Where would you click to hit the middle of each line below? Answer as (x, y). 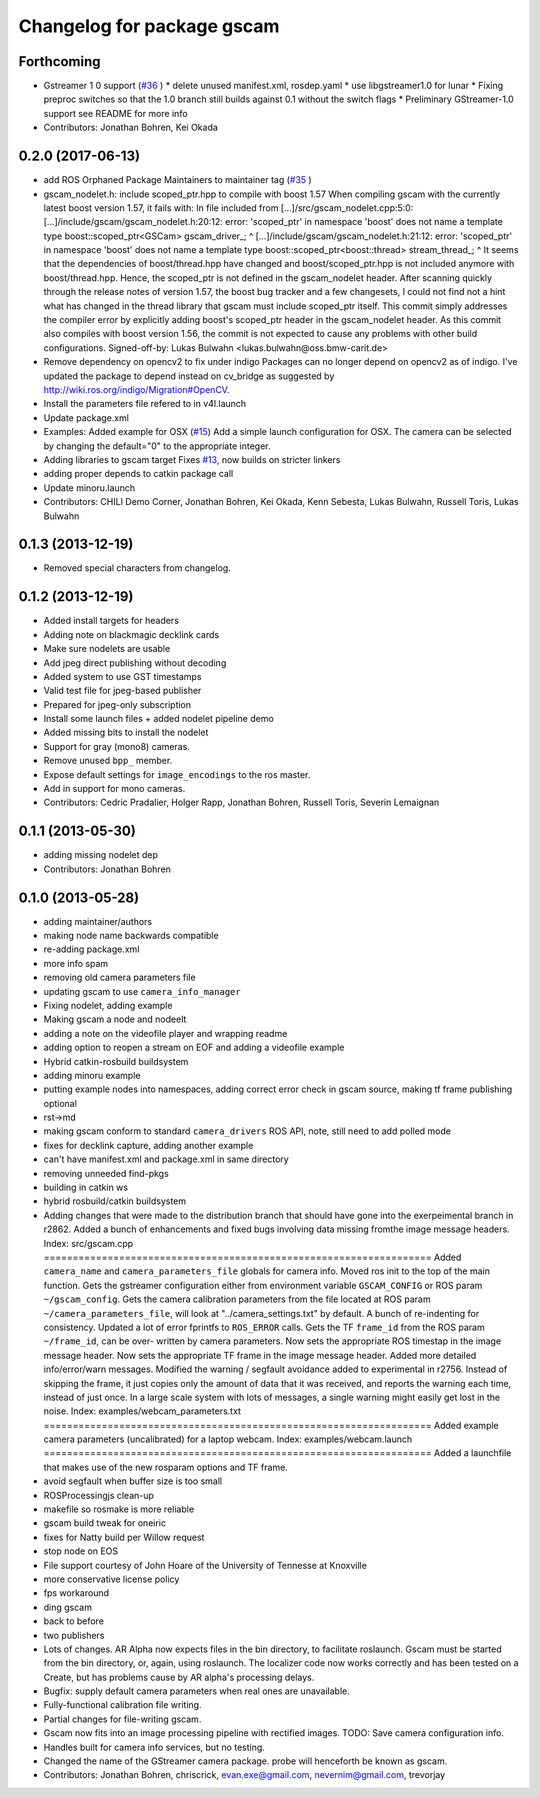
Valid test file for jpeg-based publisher (122, 691)
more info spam (76, 963)
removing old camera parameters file (119, 977)
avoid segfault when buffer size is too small (133, 1481)
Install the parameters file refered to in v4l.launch (145, 404)
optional (60, 1103)
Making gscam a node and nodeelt (115, 1019)
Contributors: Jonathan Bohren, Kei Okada (131, 127)
